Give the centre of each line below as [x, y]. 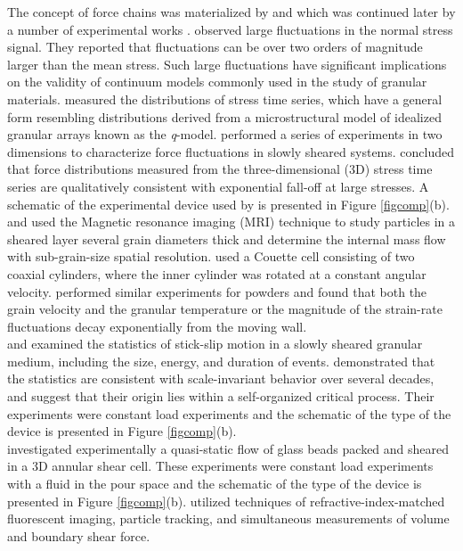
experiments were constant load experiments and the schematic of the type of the [229, 413]
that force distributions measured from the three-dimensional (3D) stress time [220, 169]
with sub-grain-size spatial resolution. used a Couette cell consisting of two [211, 256]
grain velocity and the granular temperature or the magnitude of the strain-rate [225, 309]
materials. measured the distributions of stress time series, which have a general [225, 99]
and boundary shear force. [79, 535]
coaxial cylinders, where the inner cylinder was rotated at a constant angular [217, 273]
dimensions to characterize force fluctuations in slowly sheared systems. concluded [231, 151]
